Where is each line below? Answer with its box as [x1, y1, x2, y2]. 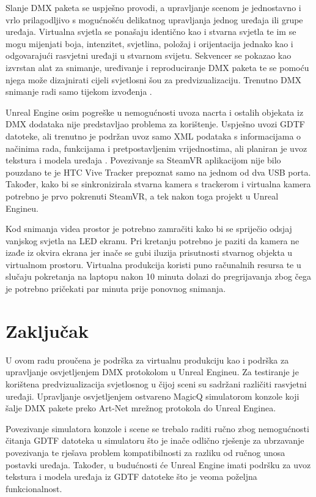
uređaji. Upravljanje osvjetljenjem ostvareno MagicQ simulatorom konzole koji [6, 389, 299, 402]
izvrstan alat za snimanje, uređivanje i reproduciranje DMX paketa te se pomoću [6, 61, 309, 73]
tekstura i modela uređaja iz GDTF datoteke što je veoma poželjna [6, 470, 257, 483]
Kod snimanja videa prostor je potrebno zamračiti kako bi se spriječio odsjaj [6, 222, 292, 235]
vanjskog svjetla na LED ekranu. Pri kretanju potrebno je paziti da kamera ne [6, 234, 299, 247]
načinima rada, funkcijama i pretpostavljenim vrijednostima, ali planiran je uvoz [6, 141, 307, 154]
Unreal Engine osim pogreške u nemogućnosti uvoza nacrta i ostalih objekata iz [6, 105, 304, 118]
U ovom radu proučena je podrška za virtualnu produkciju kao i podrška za [6, 353, 289, 366]
